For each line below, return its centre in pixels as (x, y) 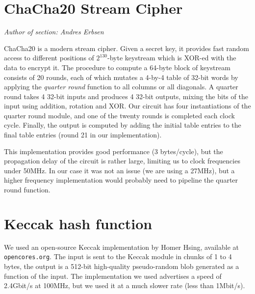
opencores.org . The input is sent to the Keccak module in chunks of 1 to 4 (118, 256)
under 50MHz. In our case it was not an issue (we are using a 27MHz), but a (119, 170)
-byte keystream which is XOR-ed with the (172, 58)
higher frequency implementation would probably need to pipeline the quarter (121, 180)
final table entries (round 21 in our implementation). (83, 135)
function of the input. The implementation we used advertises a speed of (113, 276)
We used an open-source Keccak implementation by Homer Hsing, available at (121, 247)
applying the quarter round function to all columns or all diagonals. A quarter (121, 87)
